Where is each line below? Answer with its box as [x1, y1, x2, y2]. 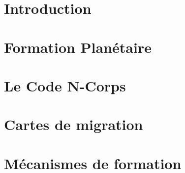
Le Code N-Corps [4, 75, 126, 95]
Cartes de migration [4, 114, 143, 134]
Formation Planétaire [4, 37, 152, 57]
